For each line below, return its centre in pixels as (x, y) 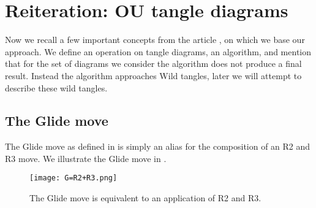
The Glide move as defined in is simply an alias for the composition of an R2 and (158, 146)
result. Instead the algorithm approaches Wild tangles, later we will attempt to (153, 75)
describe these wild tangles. (56, 87)
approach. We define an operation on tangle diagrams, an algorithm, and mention (158, 51)
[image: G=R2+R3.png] (73, 178)
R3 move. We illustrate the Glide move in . (86, 158)
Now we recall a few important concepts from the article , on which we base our (155, 40)
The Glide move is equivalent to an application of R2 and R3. (145, 198)
